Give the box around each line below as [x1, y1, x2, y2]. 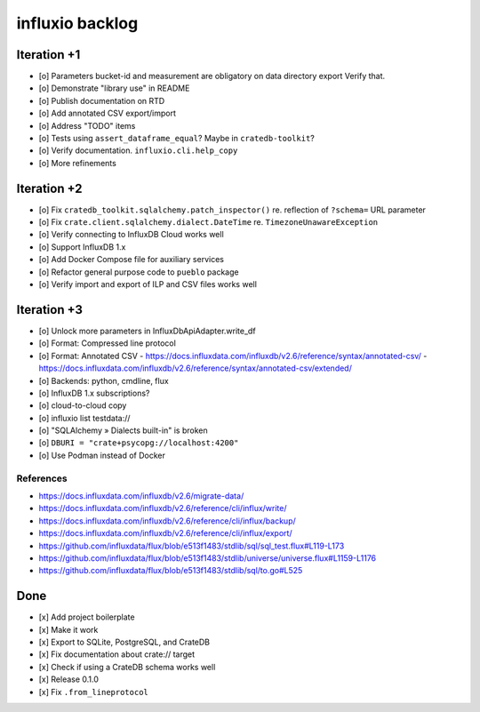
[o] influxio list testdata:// [38, 412, 131, 423]
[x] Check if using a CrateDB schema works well [38, 661, 216, 672]
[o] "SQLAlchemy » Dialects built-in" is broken [38, 425, 208, 436]
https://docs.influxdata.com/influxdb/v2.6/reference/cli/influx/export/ [38, 528, 292, 539]
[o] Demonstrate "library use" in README [38, 83, 190, 93]
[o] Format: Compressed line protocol [38, 338, 177, 348]
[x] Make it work [38, 624, 99, 635]
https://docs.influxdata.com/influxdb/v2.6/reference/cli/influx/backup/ [38, 516, 297, 526]
